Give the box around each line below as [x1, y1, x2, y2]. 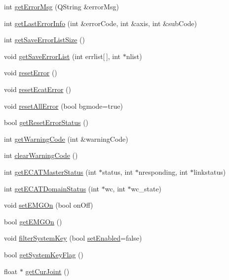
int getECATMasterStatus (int [4, 166, 97, 177]
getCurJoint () [25, 266, 70, 276]
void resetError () [4, 67, 57, 78]
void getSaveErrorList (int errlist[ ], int [4, 51, 121, 61]
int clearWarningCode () [4, 150, 78, 160]
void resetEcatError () [4, 84, 71, 94]
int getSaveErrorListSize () [4, 34, 85, 45]
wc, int [105, 183, 125, 193]
